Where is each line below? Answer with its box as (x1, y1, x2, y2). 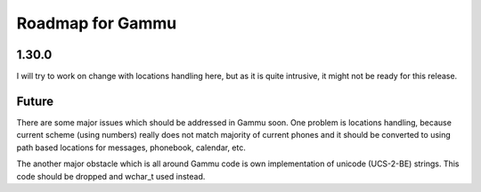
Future (16, 93, 54, 108)
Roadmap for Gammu (16, 13, 177, 33)
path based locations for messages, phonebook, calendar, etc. (16, 142, 247, 153)
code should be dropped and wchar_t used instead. (16, 171, 206, 181)
